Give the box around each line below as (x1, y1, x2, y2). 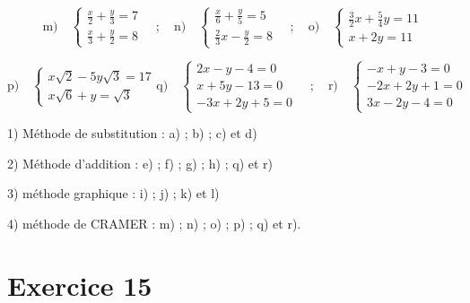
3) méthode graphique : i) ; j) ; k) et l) (7, 184, 220, 203)
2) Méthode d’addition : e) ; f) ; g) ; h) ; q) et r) (7, 153, 274, 172)
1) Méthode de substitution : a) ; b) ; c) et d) (7, 124, 257, 143)
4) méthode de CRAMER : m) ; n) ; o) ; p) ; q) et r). (7, 213, 301, 232)
